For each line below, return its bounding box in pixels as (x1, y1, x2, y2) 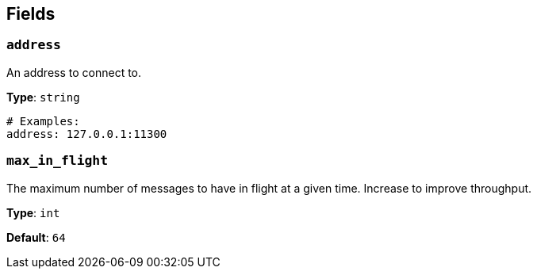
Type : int (6, 205, 60, 220)
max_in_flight (6, 153, 109, 169)
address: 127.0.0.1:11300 (6, 127, 167, 140)
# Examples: (6, 114, 80, 128)
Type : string (6, 90, 80, 104)
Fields (6, 4, 56, 24)
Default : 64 (6, 230, 66, 244)
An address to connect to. (6, 65, 142, 79)
